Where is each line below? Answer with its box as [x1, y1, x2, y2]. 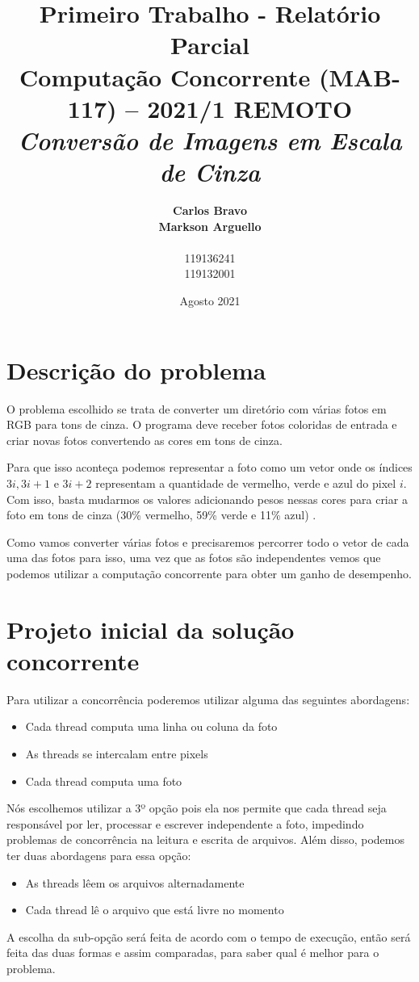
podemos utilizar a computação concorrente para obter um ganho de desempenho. [6, 564, 413, 581]
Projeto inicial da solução [6, 612, 295, 645]
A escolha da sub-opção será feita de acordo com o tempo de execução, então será [6, 928, 411, 945]
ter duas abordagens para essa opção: [6, 846, 191, 863]
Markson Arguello [158, 217, 262, 234]
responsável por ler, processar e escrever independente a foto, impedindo [6, 815, 364, 832]
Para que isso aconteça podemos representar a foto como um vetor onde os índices [6, 459, 413, 476]
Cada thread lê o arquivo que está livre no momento [25, 901, 284, 918]
